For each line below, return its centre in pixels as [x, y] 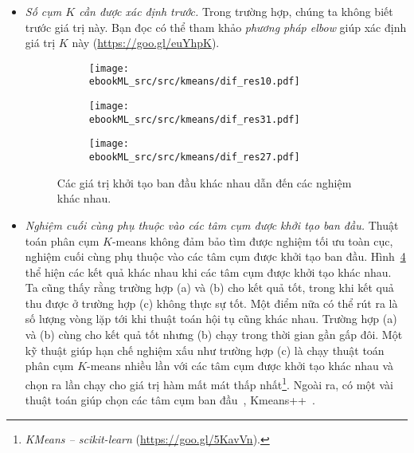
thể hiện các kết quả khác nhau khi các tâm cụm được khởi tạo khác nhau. [208, 272]
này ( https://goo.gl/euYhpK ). [146, 43]
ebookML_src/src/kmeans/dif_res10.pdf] [194, 82]
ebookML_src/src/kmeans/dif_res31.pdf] [194, 119]
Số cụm [43, 11]
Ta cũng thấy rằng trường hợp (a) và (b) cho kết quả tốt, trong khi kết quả [209, 288]
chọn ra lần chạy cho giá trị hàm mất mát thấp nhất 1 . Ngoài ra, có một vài [209, 383]
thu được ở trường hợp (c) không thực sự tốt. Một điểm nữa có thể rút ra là [211, 303]
